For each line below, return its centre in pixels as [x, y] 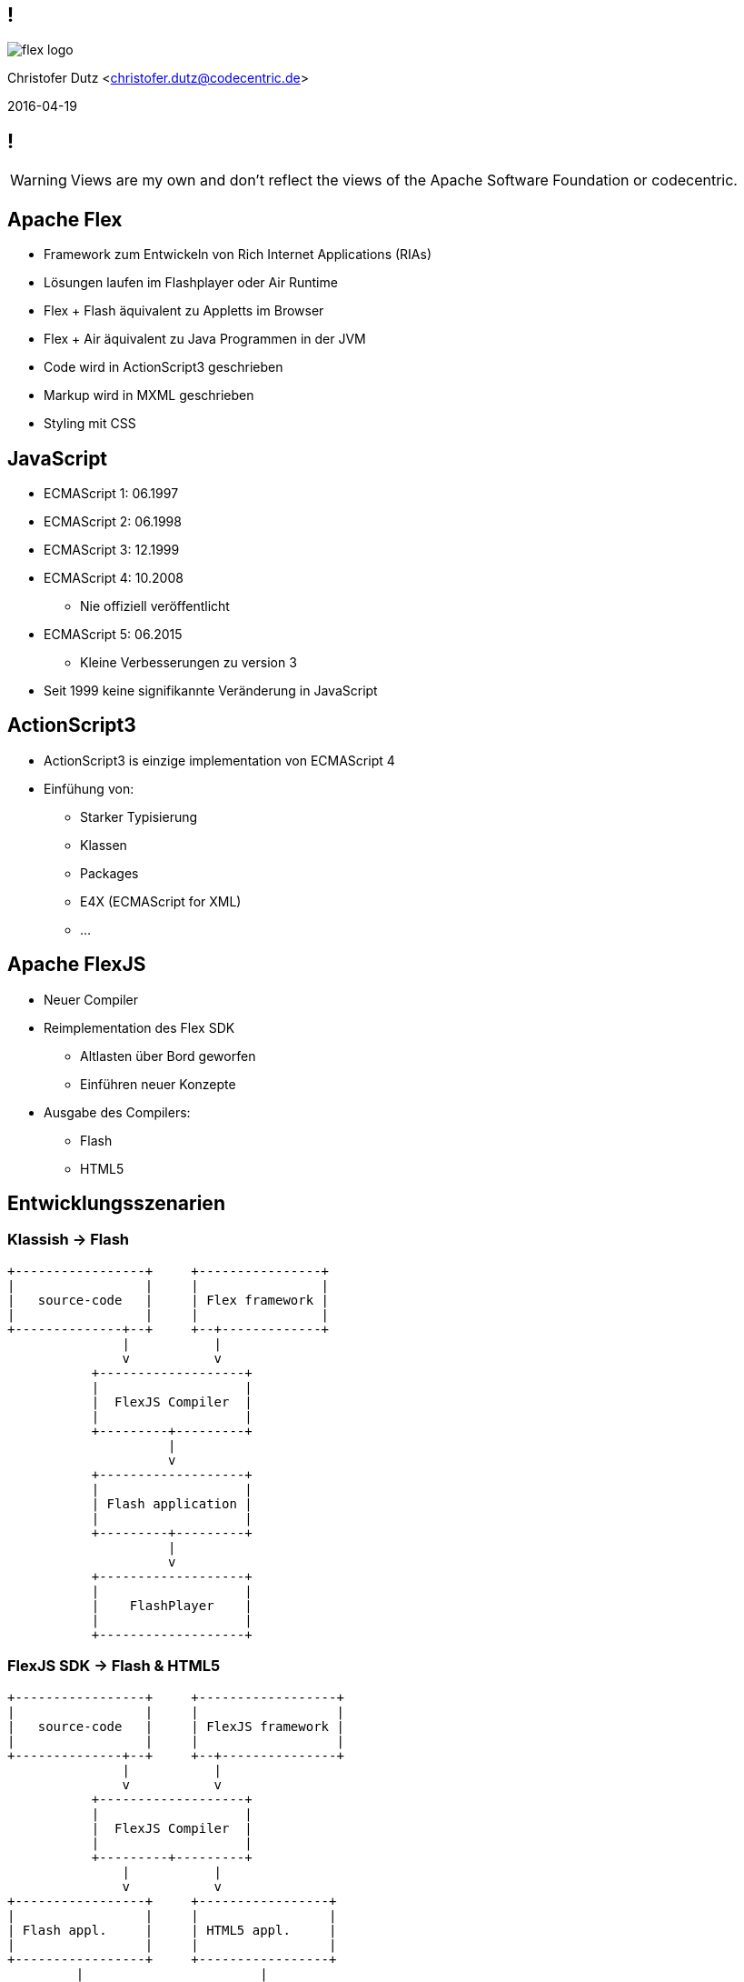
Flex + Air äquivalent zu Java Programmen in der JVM [205, 339]
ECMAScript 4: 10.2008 [114, 577]
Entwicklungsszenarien [116, 1204]
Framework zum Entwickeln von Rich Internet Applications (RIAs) [238, 255]
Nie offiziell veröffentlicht [155, 606]
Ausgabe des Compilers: [117, 1112]
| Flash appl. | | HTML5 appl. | [172, 1930]
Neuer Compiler [91, 999]
